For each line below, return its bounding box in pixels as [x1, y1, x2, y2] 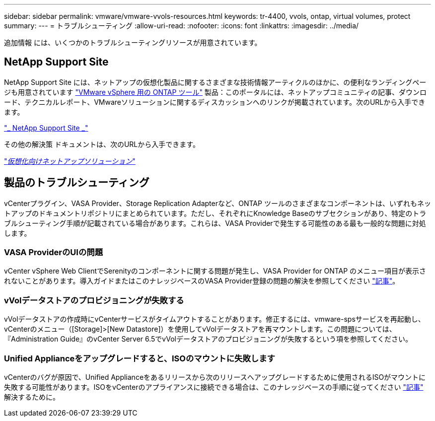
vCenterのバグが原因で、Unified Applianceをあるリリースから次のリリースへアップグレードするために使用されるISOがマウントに [4, 372, 426, 381]
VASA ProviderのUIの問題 [4, 247, 103, 258]
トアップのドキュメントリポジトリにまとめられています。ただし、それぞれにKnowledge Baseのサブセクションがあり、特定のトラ [4, 209, 427, 217]
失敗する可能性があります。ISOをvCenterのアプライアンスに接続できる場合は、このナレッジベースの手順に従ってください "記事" [4, 382, 424, 391]
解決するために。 [4, 392, 60, 401]
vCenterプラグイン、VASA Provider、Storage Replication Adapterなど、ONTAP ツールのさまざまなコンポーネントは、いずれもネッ [4, 199, 431, 208]
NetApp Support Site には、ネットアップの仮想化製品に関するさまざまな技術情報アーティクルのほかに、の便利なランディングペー [4, 77, 427, 86]
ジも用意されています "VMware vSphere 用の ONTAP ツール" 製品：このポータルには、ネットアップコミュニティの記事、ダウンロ [4, 87, 427, 96]
